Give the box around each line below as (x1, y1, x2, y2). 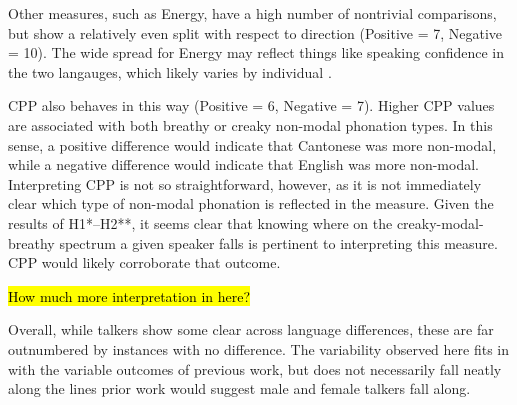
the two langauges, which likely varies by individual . (8, 61, 332, 82)
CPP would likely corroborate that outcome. (8, 252, 281, 273)
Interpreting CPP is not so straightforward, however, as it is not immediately (8, 173, 482, 194)
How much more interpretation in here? (8, 285, 251, 306)
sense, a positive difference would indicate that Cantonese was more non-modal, (8, 134, 497, 155)
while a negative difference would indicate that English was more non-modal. (8, 154, 479, 175)
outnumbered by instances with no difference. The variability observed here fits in (8, 338, 510, 359)
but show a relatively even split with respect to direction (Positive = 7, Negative (8, 22, 503, 43)
